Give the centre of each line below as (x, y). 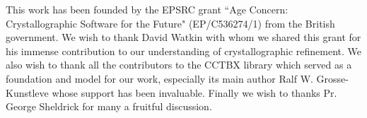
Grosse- (333, 78)
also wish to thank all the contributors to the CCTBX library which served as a (179, 65)
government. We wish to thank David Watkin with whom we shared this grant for (183, 37)
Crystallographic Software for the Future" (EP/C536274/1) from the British (170, 23)
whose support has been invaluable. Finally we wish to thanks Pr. (194, 92)
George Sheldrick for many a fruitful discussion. (109, 106)
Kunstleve (27, 92)
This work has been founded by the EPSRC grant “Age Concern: (147, 9)
